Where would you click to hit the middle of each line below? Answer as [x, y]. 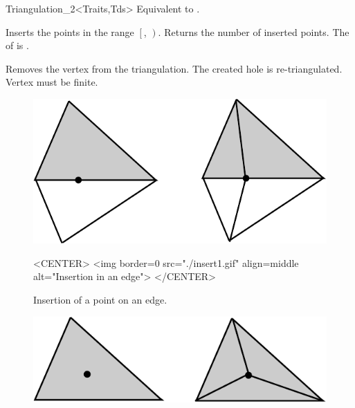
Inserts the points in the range [70, 31]
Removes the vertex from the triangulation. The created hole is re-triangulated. [174, 68]
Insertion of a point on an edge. [100, 300]
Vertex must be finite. [52, 82]
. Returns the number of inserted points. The [254, 31]
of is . [17, 45]
